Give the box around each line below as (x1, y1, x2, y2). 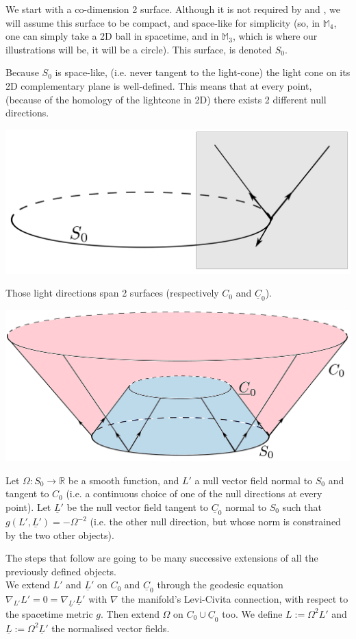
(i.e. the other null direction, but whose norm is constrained (90, 514, 341, 529)
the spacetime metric (5, 606, 93, 621)
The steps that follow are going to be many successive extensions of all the (5, 551, 318, 565)
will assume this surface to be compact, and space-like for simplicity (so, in (5, 15, 320, 29)
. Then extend (101, 606, 160, 621)
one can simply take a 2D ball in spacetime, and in (5, 29, 219, 43)
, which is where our (232, 29, 318, 43)
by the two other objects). (5, 527, 114, 542)
